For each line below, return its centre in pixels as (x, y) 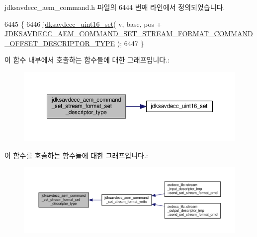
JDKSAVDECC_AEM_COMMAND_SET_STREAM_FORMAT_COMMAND (129, 33)
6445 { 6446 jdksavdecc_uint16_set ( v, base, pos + (83, 24)
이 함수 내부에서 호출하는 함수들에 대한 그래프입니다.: (87, 60)
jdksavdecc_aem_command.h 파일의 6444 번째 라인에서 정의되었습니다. (115, 7)
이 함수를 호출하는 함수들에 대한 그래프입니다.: (76, 155)
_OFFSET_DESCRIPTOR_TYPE (60, 43)
